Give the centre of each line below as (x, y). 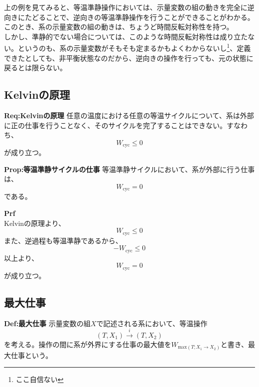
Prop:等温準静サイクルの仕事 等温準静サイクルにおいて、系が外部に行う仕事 (129, 169)
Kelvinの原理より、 (35, 223)
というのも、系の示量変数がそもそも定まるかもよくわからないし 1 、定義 (134, 47)
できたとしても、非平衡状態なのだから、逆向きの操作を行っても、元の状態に (129, 58)
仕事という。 (32, 355)
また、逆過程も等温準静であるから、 (63, 240)
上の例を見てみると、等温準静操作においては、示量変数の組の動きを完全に (126, 7)
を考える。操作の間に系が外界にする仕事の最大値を (88, 344)
